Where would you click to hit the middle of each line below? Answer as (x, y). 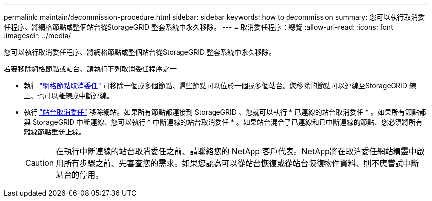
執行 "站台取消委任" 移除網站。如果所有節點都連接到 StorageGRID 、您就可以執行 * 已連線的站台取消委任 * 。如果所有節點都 (225, 112)
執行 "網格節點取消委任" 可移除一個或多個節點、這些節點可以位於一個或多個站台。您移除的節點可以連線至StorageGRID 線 (220, 85)
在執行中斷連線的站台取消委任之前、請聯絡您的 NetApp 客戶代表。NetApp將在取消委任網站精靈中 (236, 151)
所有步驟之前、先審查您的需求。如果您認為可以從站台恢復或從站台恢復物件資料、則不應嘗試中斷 (241, 163)
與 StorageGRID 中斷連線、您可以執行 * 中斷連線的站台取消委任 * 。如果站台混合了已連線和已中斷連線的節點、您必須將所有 (223, 122)
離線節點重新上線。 (55, 132)
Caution (40, 163)
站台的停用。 (80, 175)
